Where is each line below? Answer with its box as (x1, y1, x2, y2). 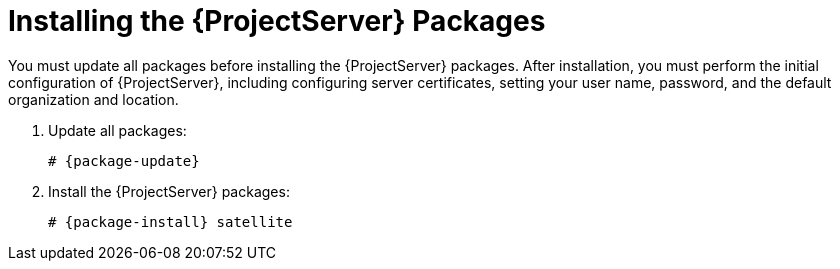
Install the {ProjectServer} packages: (48, 182, 290, 200)
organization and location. (8, 90, 179, 108)
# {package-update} (48, 152, 200, 169)
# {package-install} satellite (48, 213, 293, 230)
